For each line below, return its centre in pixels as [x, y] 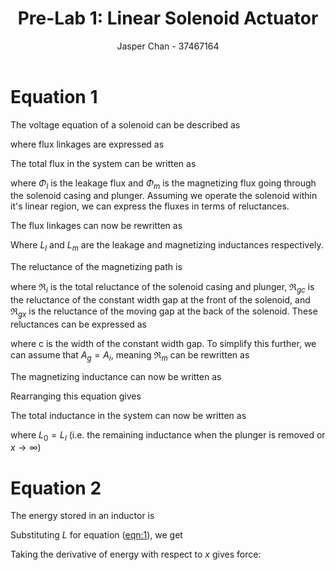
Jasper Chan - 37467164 [168, 46]
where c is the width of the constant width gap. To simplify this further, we [163, 343]
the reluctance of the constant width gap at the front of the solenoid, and [160, 300]
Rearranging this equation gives [76, 396]
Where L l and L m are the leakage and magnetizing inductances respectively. [167, 246]
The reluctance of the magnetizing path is [96, 267]
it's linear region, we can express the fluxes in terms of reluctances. [150, 206]
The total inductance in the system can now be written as [128, 415]
